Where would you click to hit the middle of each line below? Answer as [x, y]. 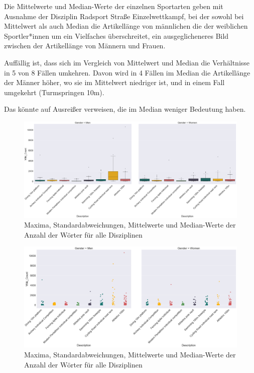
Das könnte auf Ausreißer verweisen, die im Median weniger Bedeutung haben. [125, 109]
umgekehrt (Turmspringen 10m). [54, 92]
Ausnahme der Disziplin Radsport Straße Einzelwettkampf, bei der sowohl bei [124, 16]
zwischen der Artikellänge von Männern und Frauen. [85, 46]
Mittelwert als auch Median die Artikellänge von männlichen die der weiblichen [126, 26]
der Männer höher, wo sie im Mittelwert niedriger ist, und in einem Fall [114, 82]
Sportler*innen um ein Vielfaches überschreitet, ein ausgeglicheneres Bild [116, 35]
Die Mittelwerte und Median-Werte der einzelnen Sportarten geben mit [114, 6]
